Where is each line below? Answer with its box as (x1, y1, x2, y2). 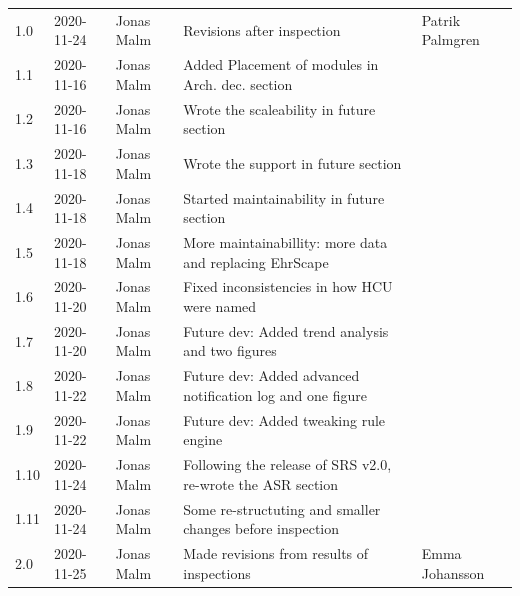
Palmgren (421, 29, 480, 50)
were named (183, 295, 257, 316)
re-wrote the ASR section (183, 473, 339, 494)
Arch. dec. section (183, 73, 293, 94)
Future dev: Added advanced (183, 365, 360, 386)
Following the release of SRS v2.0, (183, 454, 392, 475)
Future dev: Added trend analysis (183, 320, 389, 341)
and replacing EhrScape (183, 251, 329, 272)
